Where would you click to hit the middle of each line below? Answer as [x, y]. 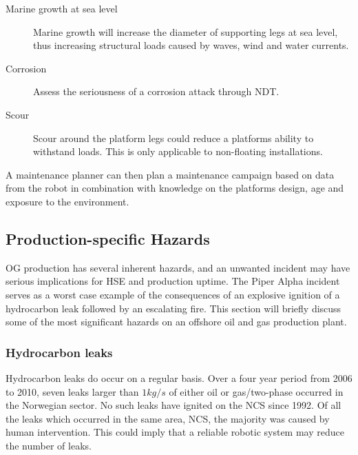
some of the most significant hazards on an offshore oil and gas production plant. [176, 322]
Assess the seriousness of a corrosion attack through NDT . [156, 91]
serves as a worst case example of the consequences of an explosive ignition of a [173, 294]
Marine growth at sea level [62, 8]
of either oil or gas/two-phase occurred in [256, 391]
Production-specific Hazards [108, 238]
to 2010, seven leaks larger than [72, 391]
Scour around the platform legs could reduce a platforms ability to [173, 138]
